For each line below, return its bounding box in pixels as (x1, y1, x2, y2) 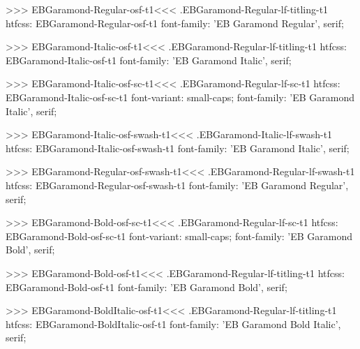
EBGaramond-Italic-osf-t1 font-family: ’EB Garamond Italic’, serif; (6, 52, 292, 67)
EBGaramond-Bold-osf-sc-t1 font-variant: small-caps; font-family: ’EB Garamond (6, 228, 353, 243)
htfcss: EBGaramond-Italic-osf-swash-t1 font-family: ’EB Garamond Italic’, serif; (6, 140, 350, 155)
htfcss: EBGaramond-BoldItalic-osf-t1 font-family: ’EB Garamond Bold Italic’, (6, 316, 341, 331)
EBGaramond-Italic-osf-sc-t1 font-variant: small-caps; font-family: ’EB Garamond (6, 89, 354, 104)
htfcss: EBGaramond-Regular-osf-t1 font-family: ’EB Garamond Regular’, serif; (6, 15, 344, 30)
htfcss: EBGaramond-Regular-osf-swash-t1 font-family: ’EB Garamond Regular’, (6, 177, 349, 192)
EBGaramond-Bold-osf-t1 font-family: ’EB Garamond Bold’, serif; (6, 279, 287, 294)
